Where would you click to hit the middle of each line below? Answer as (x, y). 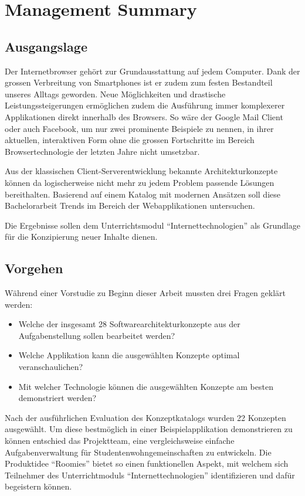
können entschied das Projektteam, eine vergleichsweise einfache (120, 441)
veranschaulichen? (51, 367)
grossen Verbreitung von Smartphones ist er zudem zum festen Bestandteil (139, 82)
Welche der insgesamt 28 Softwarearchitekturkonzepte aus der (129, 324)
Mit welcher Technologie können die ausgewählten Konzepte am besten (146, 386)
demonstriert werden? (57, 398)
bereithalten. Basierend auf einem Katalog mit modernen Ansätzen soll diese (143, 194)
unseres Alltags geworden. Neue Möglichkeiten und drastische (115, 94)
